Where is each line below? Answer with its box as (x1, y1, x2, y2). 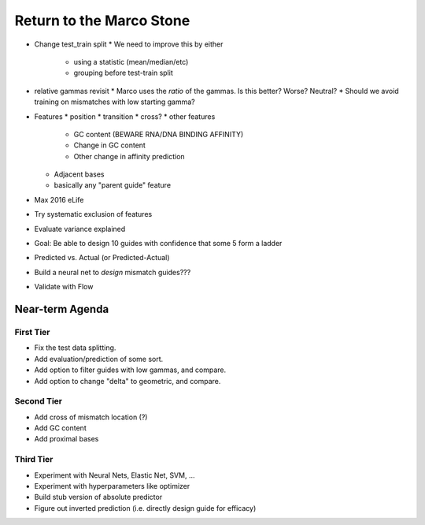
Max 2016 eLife (34, 195, 84, 204)
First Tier (14, 326, 50, 337)
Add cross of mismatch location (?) (34, 412, 148, 422)
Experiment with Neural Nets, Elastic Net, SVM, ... (34, 470, 195, 480)
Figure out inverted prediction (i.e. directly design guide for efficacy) (34, 503, 257, 512)
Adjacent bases (54, 169, 105, 179)
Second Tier (14, 396, 63, 407)
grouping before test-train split (73, 68, 173, 78)
